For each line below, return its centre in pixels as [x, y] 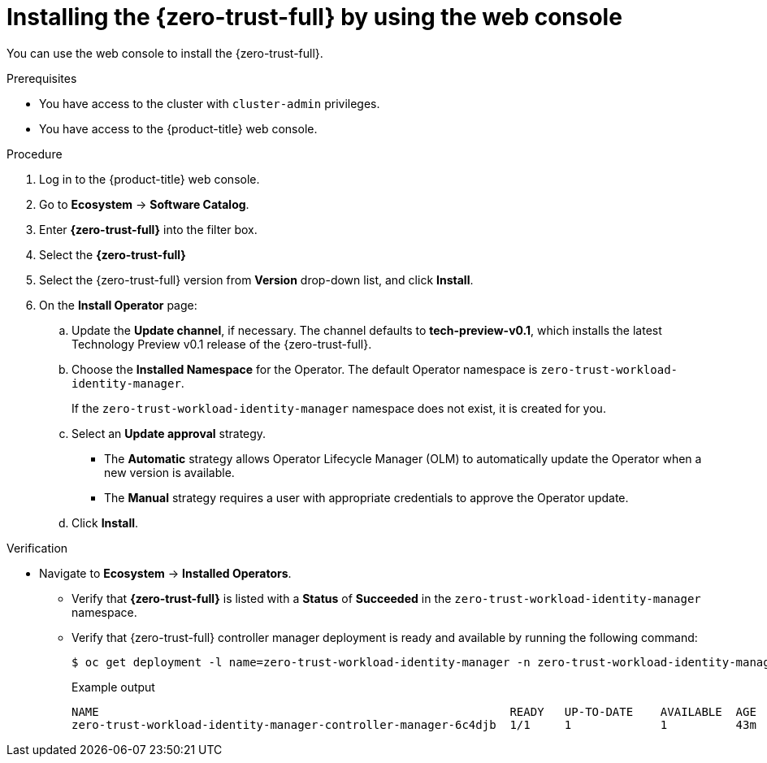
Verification [37, 548]
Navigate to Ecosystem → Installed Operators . [165, 573]
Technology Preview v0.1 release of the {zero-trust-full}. [222, 344]
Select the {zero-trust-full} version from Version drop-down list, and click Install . [256, 280]
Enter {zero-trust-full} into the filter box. [148, 229]
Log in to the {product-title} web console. [149, 179]
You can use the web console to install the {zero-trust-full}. [165, 53]
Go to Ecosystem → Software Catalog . [144, 204]
